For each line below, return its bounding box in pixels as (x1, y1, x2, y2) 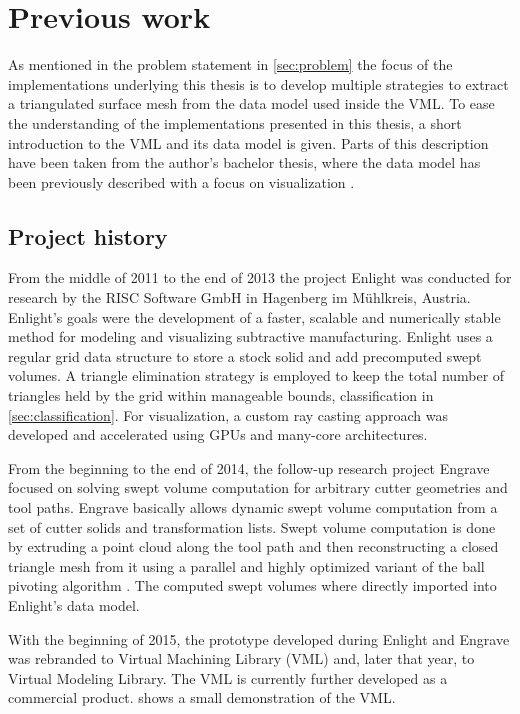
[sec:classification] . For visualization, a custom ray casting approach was (8, 404, 448, 425)
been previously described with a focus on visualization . (8, 171, 355, 192)
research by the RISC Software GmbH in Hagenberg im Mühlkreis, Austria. (8, 287, 471, 308)
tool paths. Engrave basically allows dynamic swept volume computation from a (8, 497, 498, 518)
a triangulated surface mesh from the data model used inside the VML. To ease (8, 93, 495, 114)
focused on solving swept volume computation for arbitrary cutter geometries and (8, 477, 508, 498)
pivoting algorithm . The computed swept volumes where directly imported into (8, 575, 497, 596)
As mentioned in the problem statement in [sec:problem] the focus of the (8, 54, 453, 75)
